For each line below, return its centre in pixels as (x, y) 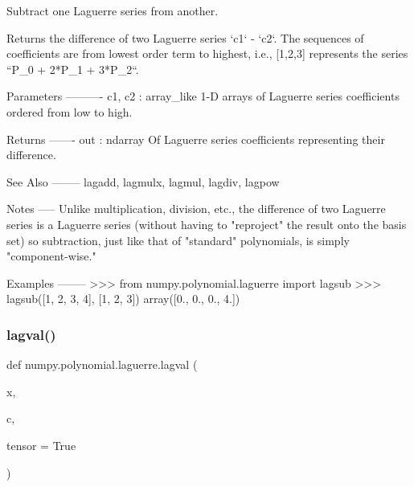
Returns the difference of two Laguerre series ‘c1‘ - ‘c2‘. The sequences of (185, 37)
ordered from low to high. (70, 111)
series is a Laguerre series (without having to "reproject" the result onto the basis (207, 224)
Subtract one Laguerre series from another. (113, 10)
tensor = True (41, 445)
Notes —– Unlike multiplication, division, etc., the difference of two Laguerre (196, 209)
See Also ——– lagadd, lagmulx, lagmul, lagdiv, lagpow (143, 181)
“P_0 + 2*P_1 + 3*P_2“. (73, 69)
